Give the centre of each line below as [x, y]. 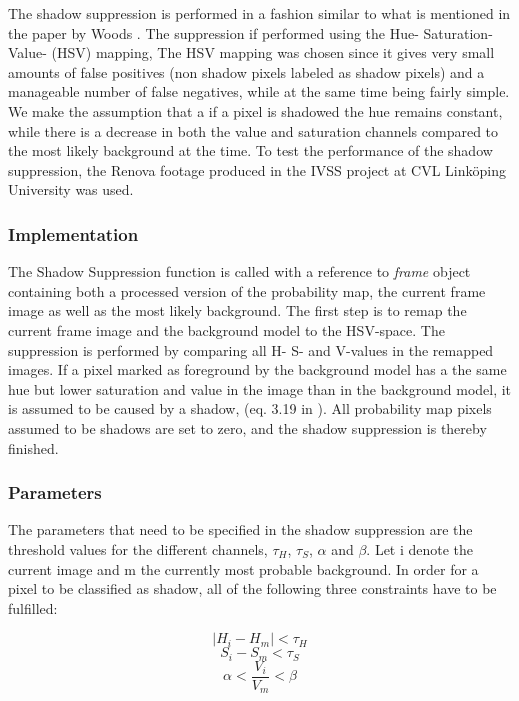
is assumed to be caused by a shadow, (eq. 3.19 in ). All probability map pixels [250, 408]
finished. [33, 447]
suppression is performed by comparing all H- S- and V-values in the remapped [251, 349]
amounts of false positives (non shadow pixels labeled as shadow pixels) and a [246, 71]
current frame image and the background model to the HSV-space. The [226, 329]
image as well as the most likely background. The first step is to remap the [237, 310]
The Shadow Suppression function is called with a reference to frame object [239, 271]
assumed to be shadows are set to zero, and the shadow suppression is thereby [247, 427]
